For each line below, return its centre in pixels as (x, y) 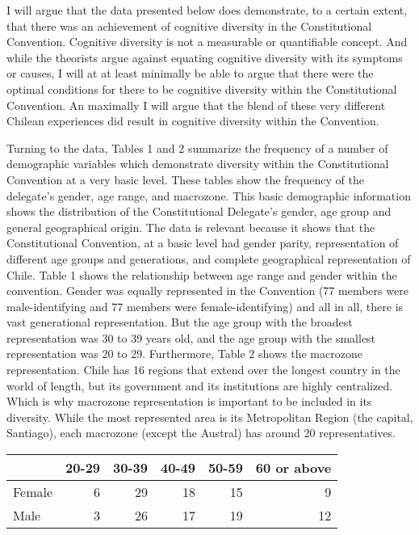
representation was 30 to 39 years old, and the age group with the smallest (191, 337)
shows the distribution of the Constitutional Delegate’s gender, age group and (199, 211)
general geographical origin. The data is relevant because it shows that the (191, 227)
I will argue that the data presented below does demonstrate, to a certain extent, (207, 10)
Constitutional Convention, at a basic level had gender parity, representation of (203, 243)
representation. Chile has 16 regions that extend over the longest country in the (203, 370)
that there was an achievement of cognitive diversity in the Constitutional (189, 25)
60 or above (293, 468)
